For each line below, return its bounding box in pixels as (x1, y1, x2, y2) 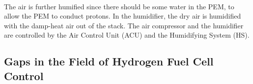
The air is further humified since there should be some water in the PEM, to (4, 1, 234, 11)
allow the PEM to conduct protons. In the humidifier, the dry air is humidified (4, 11, 241, 21)
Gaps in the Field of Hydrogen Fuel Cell (4, 54, 214, 69)
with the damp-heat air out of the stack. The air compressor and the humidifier (4, 20, 244, 30)
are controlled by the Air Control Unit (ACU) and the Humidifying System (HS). (4, 30, 250, 40)
